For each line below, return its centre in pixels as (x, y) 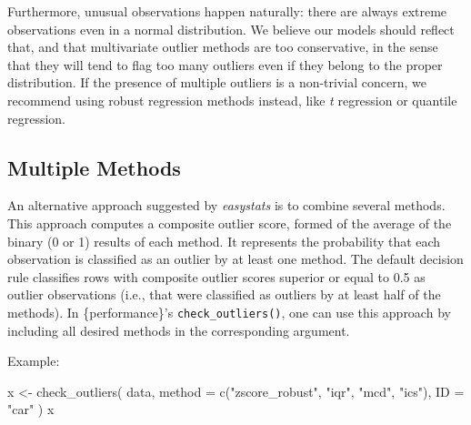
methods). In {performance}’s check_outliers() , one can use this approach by (229, 312)
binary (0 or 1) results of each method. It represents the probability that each (224, 241)
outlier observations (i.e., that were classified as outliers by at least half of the (224, 294)
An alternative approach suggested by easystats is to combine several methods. (226, 205)
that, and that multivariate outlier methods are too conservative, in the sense (223, 47)
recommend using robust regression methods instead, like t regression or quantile (232, 100)
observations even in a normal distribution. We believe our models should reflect (231, 29)
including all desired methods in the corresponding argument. (179, 330)
